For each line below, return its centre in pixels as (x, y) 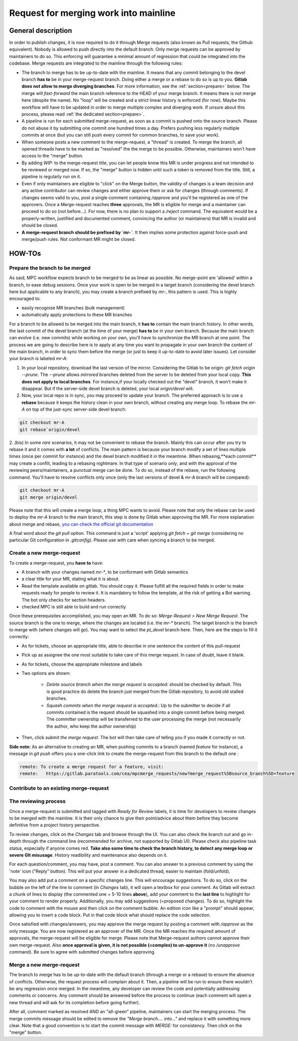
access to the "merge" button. (53, 156)
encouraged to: (25, 298)
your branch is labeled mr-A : (38, 359)
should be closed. (40, 225)
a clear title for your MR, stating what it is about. (71, 579)
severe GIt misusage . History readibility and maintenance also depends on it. (88, 855)
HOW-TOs (25, 253)
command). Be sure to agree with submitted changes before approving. (82, 952)
